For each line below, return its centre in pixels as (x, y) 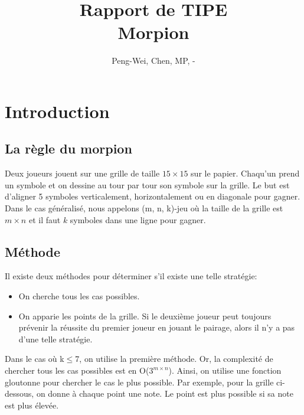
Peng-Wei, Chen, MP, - (153, 61)
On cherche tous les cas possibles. (79, 296)
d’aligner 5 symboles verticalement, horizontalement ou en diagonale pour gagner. (153, 196)
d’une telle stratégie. (55, 339)
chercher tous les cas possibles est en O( (77, 370)
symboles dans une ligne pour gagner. (138, 219)
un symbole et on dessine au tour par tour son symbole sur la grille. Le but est (147, 184)
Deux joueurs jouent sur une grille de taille (82, 173)
